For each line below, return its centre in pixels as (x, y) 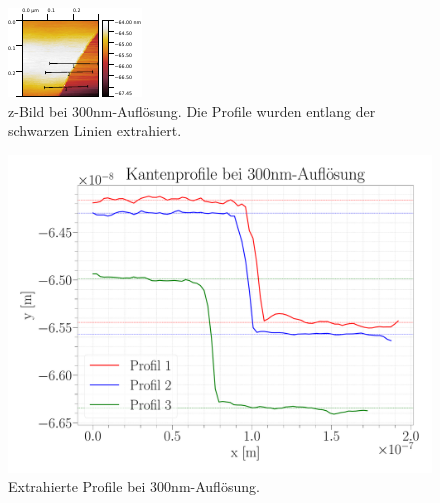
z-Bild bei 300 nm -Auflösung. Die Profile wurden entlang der (192, 110)
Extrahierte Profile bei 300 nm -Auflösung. (134, 486)
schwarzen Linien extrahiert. (95, 130)
